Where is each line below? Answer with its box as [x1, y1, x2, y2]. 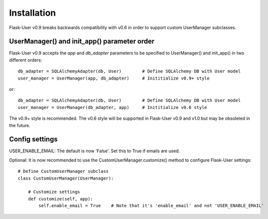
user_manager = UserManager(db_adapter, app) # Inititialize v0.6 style [18, 105, 208, 110]
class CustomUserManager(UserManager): [18, 175, 114, 181]
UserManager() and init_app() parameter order [9, 37, 155, 46]
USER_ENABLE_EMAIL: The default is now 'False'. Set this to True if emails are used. [9, 148, 180, 154]
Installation [9, 7, 56, 18]
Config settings [9, 135, 58, 143]
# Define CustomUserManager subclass [18, 168, 109, 174]
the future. [9, 122, 30, 128]
